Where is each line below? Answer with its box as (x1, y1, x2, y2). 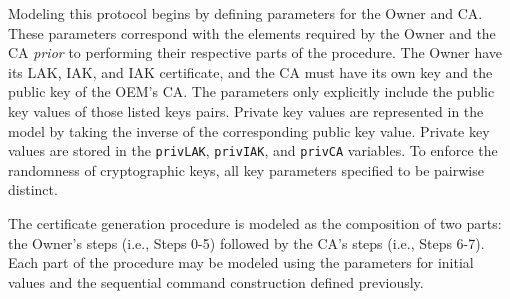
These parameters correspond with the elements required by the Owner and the (8, 22, 496, 43)
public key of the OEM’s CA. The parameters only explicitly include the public (8, 81, 495, 102)
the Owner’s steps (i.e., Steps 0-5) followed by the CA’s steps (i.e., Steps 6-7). (8, 232, 485, 253)
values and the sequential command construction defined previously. (8, 271, 424, 292)
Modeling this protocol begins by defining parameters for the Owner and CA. (8, 3, 483, 23)
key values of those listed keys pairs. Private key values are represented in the (8, 100, 484, 121)
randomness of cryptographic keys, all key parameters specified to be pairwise (8, 159, 484, 180)
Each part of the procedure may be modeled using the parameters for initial (8, 252, 474, 273)
